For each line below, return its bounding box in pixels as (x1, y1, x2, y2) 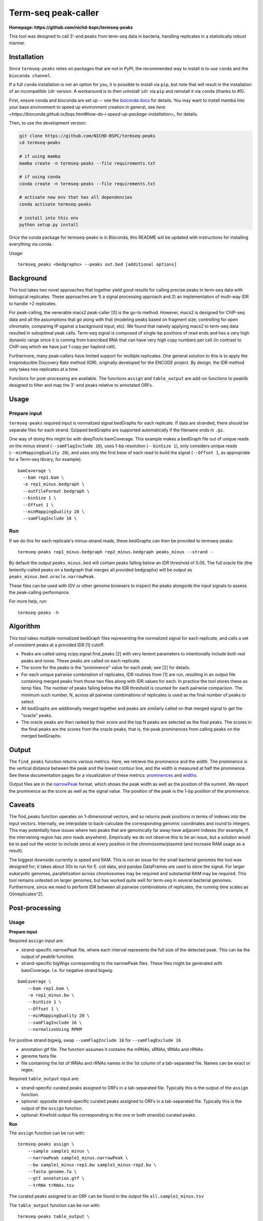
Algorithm (9, 622, 40, 631)
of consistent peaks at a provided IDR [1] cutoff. (9, 642, 105, 648)
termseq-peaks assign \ (18, 1141, 75, 1147)
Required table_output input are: (9, 1076, 80, 1082)
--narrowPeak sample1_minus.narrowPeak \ (27, 1155, 129, 1161)
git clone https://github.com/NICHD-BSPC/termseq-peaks (19, 133, 156, 139)
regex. (21, 1067, 34, 1073)
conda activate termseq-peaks (19, 201, 92, 207)
